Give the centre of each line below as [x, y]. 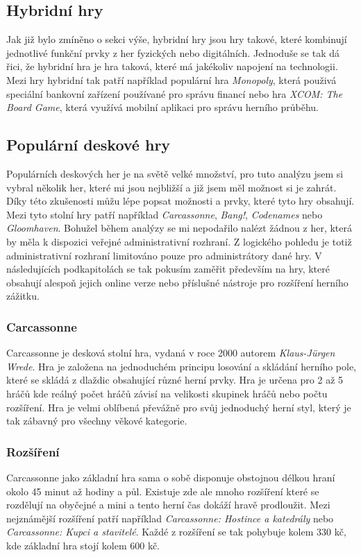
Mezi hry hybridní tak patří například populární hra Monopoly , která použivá [171, 79]
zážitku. [23, 296]
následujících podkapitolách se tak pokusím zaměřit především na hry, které [168, 269]
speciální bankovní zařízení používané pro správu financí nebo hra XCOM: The [175, 93]
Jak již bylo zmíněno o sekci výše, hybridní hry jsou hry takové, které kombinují [177, 39]
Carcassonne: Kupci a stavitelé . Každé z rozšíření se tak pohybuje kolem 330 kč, [176, 532]
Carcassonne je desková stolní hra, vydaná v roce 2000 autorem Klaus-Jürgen [171, 353]
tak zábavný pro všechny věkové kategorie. [97, 421]
